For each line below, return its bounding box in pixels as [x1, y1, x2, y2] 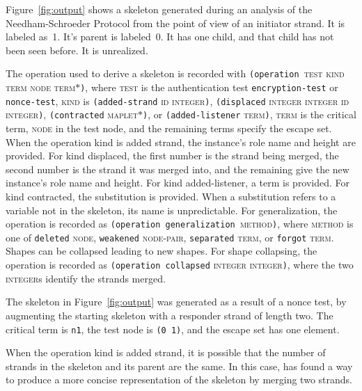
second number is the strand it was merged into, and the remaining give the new [6, 161, 349, 176]
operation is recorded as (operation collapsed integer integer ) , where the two [6, 257, 354, 272]
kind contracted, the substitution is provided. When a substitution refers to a [6, 189, 336, 203]
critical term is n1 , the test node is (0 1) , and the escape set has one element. [6, 321, 340, 336]
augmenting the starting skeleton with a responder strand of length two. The [6, 308, 333, 322]
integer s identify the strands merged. [6, 271, 166, 285]
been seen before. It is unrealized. [6, 42, 148, 57]
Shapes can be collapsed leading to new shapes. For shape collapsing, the [6, 244, 317, 258]
